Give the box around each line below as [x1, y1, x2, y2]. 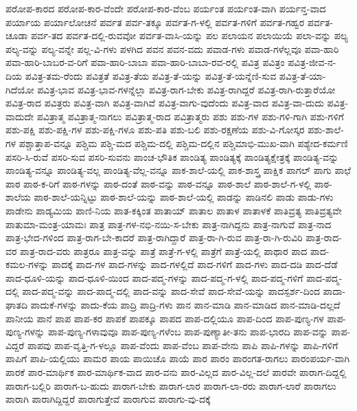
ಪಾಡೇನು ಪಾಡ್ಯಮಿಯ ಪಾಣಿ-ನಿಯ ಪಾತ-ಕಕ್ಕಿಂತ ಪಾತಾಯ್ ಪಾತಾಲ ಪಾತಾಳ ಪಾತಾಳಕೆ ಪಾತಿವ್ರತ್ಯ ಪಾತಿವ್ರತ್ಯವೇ [5, 203, 342, 217]
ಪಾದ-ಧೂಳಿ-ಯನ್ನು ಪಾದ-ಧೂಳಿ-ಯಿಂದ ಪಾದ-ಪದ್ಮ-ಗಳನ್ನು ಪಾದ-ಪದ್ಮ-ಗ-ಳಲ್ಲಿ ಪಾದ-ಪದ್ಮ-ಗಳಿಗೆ [5, 270, 303, 285]
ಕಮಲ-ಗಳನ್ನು [5, 257, 49, 271]
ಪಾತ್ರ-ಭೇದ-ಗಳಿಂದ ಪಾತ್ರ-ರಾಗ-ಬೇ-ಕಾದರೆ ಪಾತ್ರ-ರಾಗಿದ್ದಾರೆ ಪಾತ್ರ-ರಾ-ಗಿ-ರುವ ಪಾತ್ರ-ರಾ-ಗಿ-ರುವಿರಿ [5, 230, 303, 245]
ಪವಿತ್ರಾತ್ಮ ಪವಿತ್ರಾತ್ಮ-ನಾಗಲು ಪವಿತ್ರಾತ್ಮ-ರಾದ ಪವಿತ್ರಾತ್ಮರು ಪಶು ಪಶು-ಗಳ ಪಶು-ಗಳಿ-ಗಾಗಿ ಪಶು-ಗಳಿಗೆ [36, 109, 344, 123]
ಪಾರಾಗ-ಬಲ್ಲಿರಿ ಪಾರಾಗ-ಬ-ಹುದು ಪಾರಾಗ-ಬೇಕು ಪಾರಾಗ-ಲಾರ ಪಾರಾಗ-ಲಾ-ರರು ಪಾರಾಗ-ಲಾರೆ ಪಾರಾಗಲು [5, 378, 336, 392]
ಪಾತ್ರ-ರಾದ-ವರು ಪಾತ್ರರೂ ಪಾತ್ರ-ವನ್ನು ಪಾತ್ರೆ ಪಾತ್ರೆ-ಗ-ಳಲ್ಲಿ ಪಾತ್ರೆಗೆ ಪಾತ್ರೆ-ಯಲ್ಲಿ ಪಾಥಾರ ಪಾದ [20, 243, 308, 258]
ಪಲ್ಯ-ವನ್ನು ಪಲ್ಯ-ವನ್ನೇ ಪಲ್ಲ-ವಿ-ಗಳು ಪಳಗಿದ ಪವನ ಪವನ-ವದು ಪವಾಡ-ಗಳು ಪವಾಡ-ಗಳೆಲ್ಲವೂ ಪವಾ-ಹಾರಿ [5, 41, 339, 56]
